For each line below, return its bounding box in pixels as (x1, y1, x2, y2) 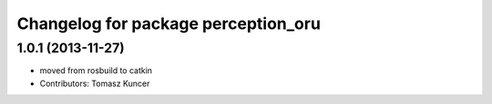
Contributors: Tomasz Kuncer (39, 78, 150, 89)
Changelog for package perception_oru (16, 14, 321, 33)
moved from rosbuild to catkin (39, 65, 153, 76)
